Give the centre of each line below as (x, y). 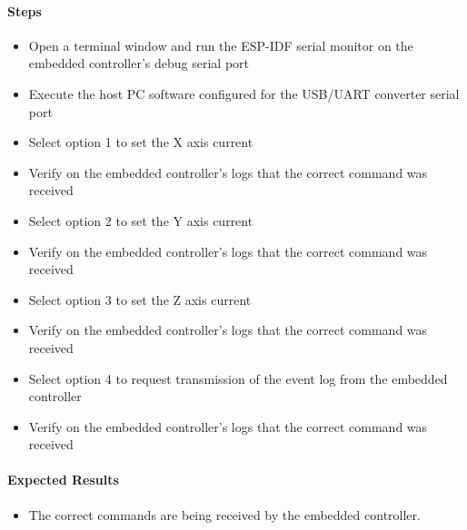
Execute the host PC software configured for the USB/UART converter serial (244, 93)
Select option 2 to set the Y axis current (141, 220)
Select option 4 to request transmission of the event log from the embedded (238, 378)
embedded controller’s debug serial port (139, 63)
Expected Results (63, 480)
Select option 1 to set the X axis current (141, 142)
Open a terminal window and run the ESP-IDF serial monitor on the (221, 45)
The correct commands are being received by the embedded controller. (224, 514)
